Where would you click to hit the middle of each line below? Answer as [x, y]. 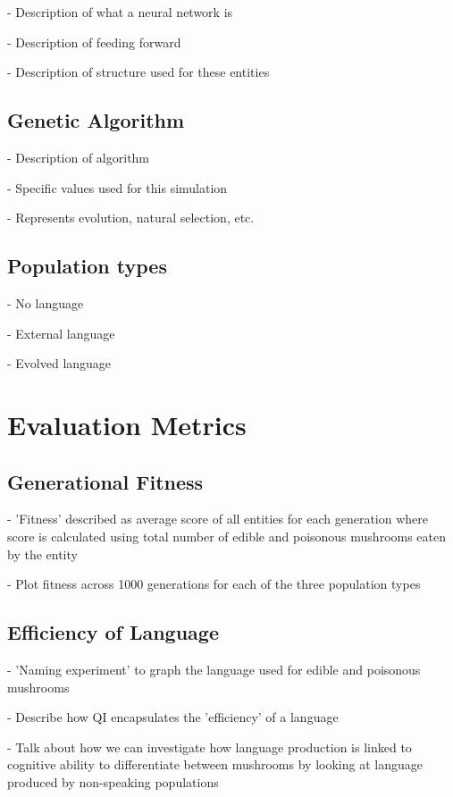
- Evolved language [59, 363]
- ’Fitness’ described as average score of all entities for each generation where [218, 519]
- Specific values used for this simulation [117, 187]
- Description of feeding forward [94, 42]
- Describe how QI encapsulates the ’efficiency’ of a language [173, 717]
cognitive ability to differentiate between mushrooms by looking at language [215, 764]
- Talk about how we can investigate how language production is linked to [210, 747]
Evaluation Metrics [127, 424]
